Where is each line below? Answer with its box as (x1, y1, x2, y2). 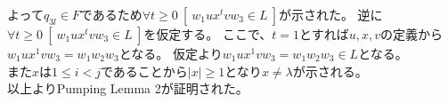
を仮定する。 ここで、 (143, 25, 273, 43)
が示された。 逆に (278, 5, 383, 23)
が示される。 (292, 61, 368, 80)
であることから (100, 61, 188, 80)
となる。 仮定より (118, 44, 223, 62)
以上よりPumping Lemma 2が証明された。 (7, 79, 248, 98)
